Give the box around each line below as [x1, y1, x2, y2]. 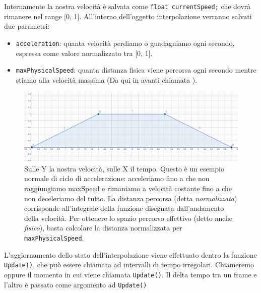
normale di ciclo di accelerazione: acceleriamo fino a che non [24, 173, 210, 184]
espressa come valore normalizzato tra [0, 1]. [16, 47, 153, 58]
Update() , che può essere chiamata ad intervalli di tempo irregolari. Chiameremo [4, 259, 254, 270]
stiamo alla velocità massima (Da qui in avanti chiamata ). [16, 74, 198, 85]
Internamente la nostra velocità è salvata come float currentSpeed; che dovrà [4, 1, 251, 11]
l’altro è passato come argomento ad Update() [4, 279, 147, 289]
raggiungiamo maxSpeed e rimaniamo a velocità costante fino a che [24, 183, 232, 193]
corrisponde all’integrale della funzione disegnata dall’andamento [24, 203, 224, 213]
